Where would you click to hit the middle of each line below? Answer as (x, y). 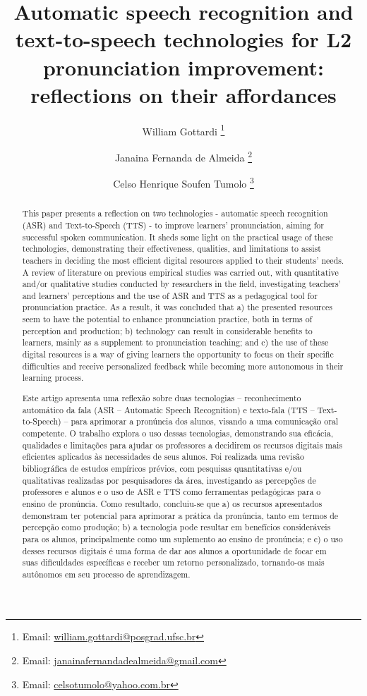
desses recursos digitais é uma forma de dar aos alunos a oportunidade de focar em (174, 550)
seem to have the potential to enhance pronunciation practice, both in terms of (167, 319)
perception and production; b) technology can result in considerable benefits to (167, 330)
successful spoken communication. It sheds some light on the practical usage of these (178, 237)
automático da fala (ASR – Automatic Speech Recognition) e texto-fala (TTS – (168, 409)
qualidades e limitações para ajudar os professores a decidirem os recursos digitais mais (182, 445)
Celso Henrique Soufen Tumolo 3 (183, 182)
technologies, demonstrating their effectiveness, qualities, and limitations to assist (172, 249)
